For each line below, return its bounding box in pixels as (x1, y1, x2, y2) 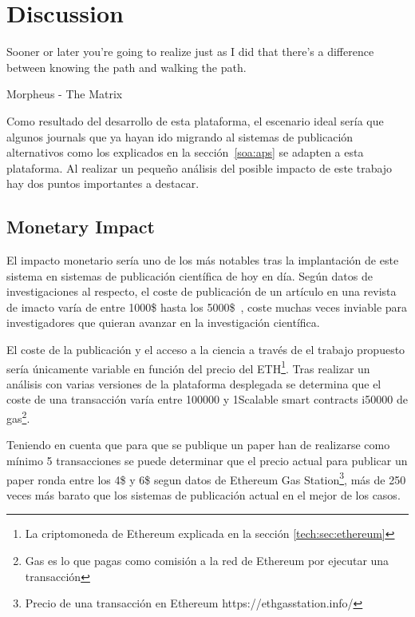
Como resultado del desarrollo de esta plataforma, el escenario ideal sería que (6, 112, 384, 129)
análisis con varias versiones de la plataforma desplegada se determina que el (6, 375, 381, 392)
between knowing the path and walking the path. (6, 58, 247, 75)
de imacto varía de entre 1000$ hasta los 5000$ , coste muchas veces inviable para (6, 298, 408, 315)
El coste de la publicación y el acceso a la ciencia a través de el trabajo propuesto (6, 341, 405, 358)
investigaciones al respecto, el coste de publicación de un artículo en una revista (6, 283, 397, 300)
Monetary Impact (6, 214, 155, 239)
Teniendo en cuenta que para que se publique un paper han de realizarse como (6, 436, 390, 453)
